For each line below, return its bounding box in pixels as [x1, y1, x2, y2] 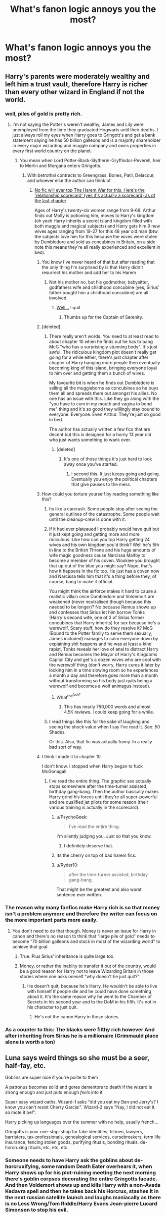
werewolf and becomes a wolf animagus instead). [49, 683, 151, 689]
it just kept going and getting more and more [49, 531, 140, 537]
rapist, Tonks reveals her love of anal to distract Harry [49, 646, 159, 652]
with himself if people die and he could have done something [27, 988, 152, 994]
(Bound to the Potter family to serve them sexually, [49, 630, 152, 636]
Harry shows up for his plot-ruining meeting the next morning [5, 1169, 156, 1176]
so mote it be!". [5, 1109, 36, 1115]
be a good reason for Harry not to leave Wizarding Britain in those [19, 968, 154, 974]
